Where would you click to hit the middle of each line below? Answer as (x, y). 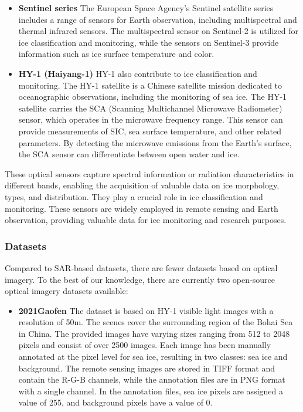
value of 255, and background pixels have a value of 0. (115, 402)
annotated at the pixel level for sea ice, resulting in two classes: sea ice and (153, 357)
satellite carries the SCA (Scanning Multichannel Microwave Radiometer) (150, 108)
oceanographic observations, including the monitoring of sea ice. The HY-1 (153, 97)
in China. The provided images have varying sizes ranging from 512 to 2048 (154, 333)
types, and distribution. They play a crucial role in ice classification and (134, 196)
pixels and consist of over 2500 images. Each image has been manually (145, 345)
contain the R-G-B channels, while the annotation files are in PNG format (152, 379)
